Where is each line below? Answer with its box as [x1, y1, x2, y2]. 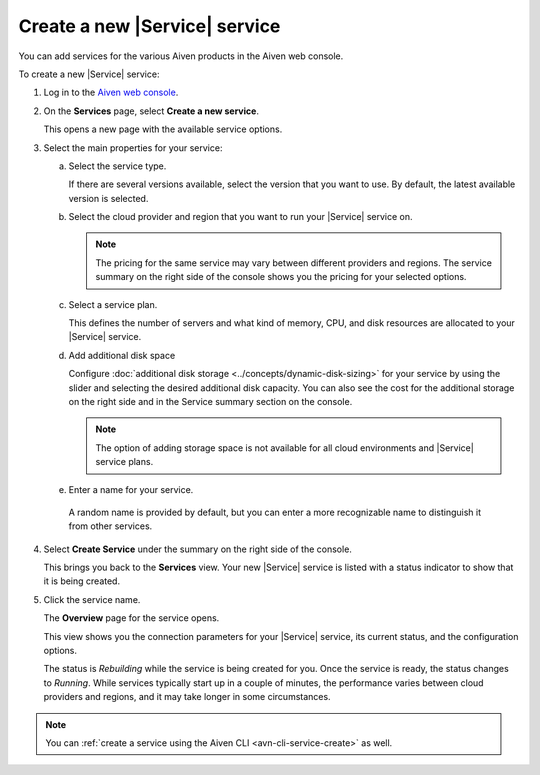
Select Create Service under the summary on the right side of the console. [43, 543, 352, 555]
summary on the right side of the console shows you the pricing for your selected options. [95, 271, 467, 283]
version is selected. [68, 192, 149, 204]
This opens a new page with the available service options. [43, 123, 283, 135]
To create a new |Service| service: [18, 68, 160, 80]
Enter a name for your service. [68, 483, 194, 495]
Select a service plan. [68, 298, 158, 310]
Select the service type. [68, 160, 167, 172]
